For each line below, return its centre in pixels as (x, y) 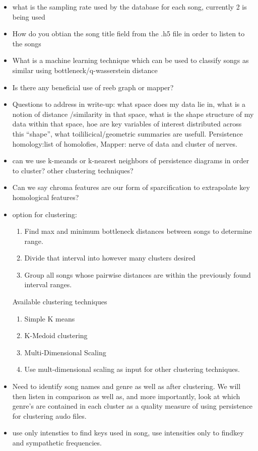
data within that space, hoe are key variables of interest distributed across (127, 124)
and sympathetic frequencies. (57, 442)
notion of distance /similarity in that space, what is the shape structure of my (133, 114)
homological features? (46, 197)
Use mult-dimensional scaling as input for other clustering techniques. (132, 369)
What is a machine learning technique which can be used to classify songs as (131, 60)
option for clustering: (45, 214)
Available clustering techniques (60, 302)
